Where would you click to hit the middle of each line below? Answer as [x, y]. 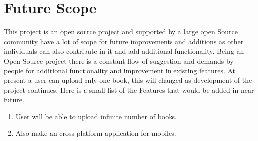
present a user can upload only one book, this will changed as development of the [128, 80]
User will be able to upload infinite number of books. [96, 116]
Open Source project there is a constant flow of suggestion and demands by [119, 60]
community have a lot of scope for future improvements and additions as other [124, 41]
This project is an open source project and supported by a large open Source [121, 32]
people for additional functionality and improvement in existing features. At [120, 70]
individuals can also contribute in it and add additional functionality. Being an [124, 51]
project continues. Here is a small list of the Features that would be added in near [129, 90]
